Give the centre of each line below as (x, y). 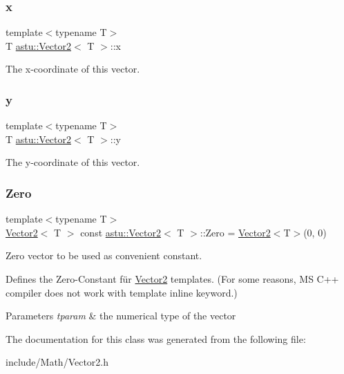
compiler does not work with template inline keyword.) (122, 292)
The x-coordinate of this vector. (73, 69)
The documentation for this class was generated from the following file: (156, 338)
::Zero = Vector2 (235, 232)
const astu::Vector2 (121, 232)
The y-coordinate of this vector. (73, 162)
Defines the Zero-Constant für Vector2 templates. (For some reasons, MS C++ (172, 279)
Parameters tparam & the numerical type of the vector (121, 316)
